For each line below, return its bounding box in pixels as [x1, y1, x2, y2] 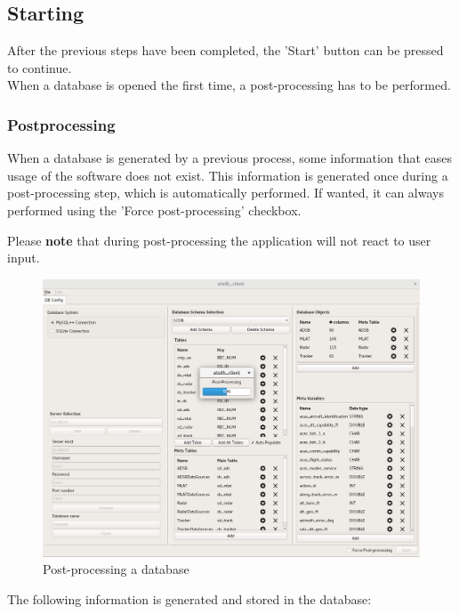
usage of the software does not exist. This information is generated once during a [7, 166, 448, 184]
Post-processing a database [43, 560, 189, 578]
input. [7, 248, 40, 267]
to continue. [7, 58, 72, 77]
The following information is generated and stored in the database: [7, 589, 372, 608]
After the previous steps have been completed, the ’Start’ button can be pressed [7, 41, 444, 60]
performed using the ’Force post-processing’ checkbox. [7, 200, 302, 219]
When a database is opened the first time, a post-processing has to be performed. [7, 76, 451, 94]
